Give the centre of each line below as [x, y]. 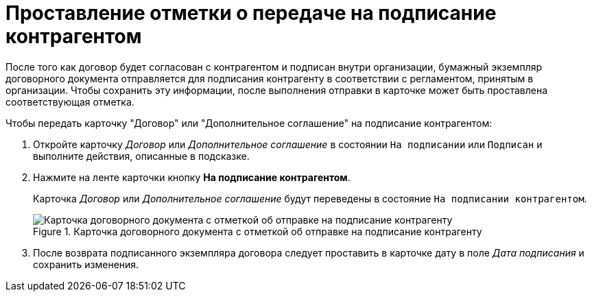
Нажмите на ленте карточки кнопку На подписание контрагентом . [192, 177]
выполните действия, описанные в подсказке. [141, 156]
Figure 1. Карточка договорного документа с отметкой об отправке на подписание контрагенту [258, 231]
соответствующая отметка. [70, 102]
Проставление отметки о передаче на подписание [251, 13]
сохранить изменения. [86, 264]
